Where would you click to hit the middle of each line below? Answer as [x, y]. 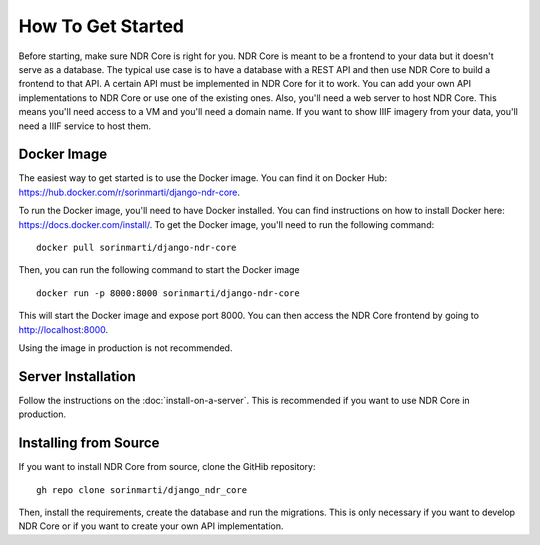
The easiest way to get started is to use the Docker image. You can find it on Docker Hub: [203, 178]
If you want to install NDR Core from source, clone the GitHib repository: [167, 467]
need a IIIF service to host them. [85, 126]
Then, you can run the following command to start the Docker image [159, 270]
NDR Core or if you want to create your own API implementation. [151, 526]
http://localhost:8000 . [63, 329]
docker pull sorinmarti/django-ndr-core [136, 247]
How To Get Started [101, 26]
